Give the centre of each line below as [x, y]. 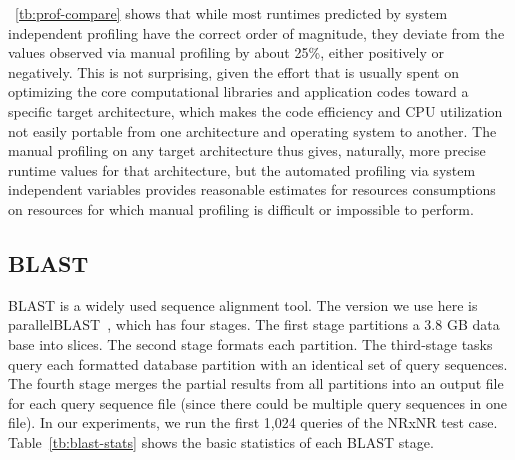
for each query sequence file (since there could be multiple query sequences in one [257, 402]
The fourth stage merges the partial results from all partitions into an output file [256, 383]
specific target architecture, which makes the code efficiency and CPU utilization [255, 110]
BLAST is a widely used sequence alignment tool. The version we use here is [243, 304]
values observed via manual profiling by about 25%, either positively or [226, 52]
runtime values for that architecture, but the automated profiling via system [242, 169]
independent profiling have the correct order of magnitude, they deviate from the [256, 32]
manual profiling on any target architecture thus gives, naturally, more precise [247, 150]
